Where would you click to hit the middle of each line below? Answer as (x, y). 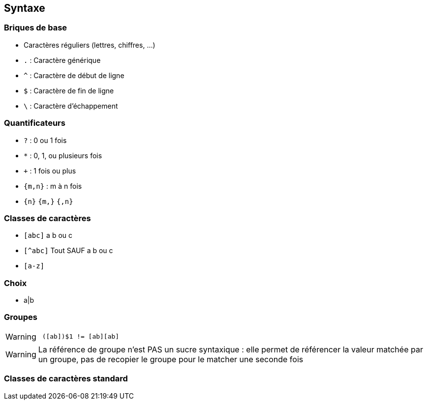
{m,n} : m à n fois (53, 186)
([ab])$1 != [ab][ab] (81, 337)
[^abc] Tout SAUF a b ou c (68, 251)
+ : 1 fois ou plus (50, 171)
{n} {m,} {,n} (48, 201)
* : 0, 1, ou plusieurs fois (63, 155)
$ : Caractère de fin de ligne (69, 90)
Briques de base (36, 28)
